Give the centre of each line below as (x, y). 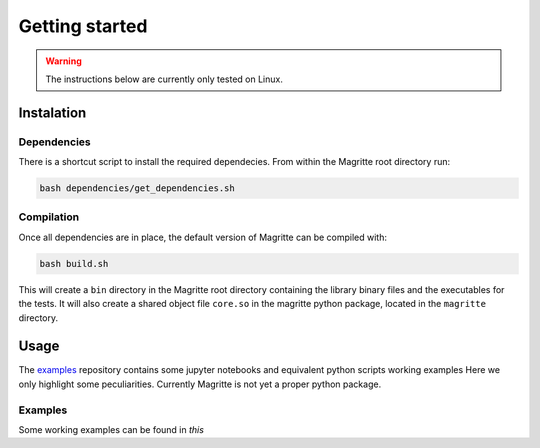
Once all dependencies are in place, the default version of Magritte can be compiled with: (202, 237)
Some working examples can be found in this (111, 429)
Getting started (83, 26)
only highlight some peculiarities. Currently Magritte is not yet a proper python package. (200, 384)
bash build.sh (74, 263)
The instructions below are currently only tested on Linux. (164, 79)
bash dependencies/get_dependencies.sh (137, 188)
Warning (63, 61)
